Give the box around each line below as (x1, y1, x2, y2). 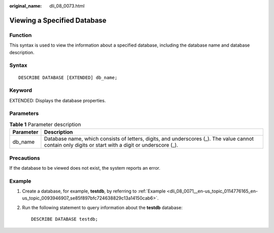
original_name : (9, 3, 42, 9)
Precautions (9, 154, 40, 162)
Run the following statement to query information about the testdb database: (22, 204, 183, 210)
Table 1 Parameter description (9, 121, 81, 128)
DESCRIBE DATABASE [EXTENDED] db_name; (18, 74, 118, 81)
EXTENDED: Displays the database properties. (9, 97, 106, 103)
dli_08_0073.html (49, 3, 85, 9)
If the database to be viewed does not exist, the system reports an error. (9, 165, 161, 171)
